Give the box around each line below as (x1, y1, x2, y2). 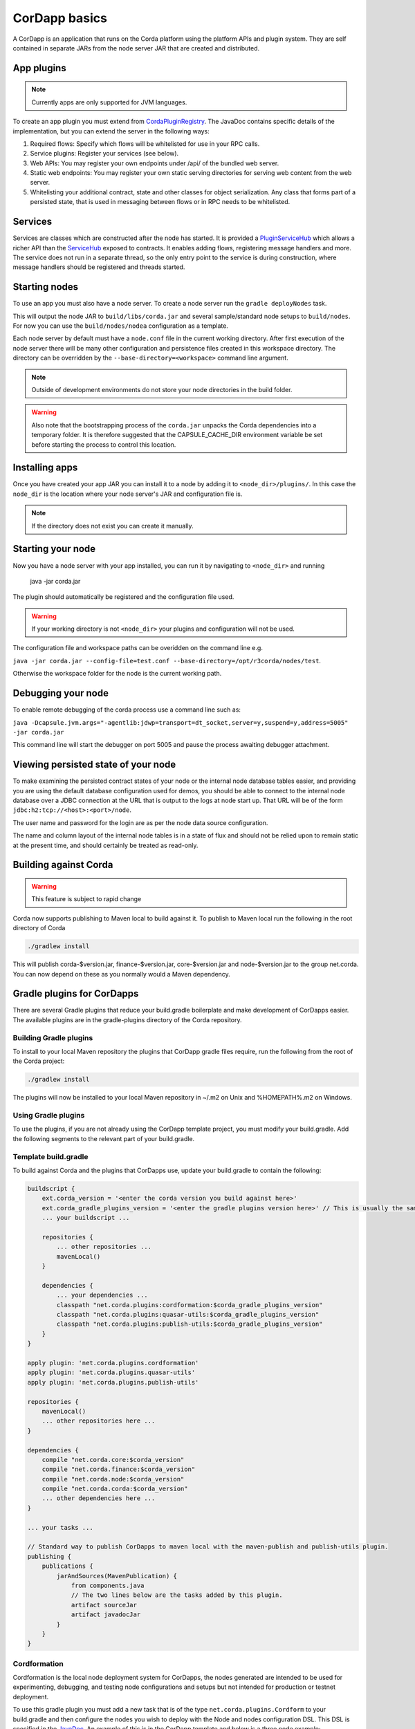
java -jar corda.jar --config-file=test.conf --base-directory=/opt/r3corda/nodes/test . (12, 656, 322, 665)
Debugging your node (12, 687, 109, 699)
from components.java (71, 1581, 145, 1589)
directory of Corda (12, 924, 66, 932)
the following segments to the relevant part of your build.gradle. (12, 1134, 195, 1143)
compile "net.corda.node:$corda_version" (41, 1475, 185, 1483)
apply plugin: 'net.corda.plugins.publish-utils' (27, 1378, 199, 1386)
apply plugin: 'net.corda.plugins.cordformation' (27, 1359, 199, 1367)
